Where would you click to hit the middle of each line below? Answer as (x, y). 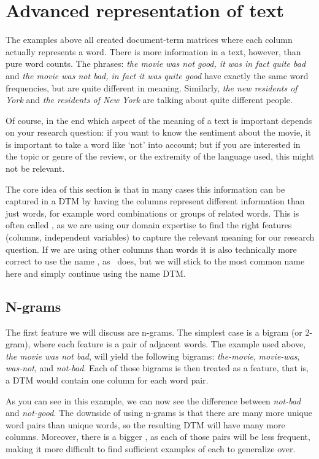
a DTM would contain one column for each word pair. (107, 380)
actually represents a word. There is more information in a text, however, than (153, 51)
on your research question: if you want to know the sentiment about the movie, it (159, 132)
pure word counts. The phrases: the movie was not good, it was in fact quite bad (156, 64)
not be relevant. (35, 168)
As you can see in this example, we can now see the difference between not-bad (153, 400)
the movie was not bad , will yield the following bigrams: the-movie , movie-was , (153, 356)
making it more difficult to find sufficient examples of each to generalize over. (151, 448)
